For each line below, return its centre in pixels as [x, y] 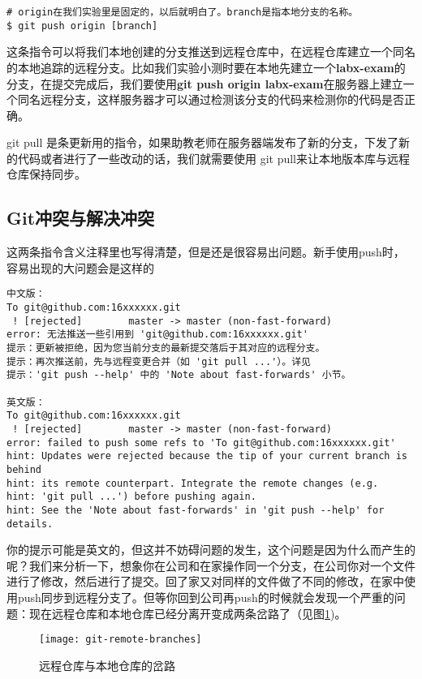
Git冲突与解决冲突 [81, 218]
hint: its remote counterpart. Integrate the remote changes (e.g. [193, 483]
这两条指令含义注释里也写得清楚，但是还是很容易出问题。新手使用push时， [206, 252]
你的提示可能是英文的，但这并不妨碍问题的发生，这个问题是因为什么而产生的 [211, 550]
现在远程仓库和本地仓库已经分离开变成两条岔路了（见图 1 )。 [187, 613]
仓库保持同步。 [46, 174]
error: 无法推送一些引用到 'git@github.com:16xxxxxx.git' [157, 335]
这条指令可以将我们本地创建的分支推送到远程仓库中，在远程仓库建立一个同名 [211, 52]
